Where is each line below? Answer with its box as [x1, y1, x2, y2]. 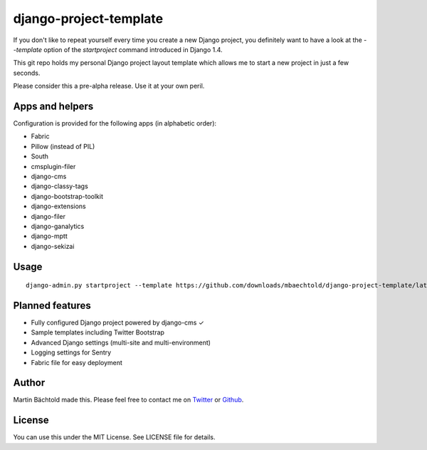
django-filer [31, 212, 65, 220]
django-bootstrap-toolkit [31, 192, 103, 200]
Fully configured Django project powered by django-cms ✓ [31, 318, 204, 327]
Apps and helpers [13, 100, 94, 112]
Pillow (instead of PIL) [31, 142, 95, 150]
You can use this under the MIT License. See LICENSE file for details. [13, 433, 216, 441]
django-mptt [31, 232, 68, 240]
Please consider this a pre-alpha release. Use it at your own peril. [13, 82, 205, 91]
